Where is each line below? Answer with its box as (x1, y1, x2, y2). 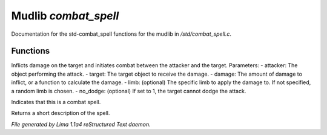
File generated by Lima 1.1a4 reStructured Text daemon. (11, 120, 151, 128)
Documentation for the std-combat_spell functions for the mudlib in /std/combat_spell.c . (11, 30, 232, 38)
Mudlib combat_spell (11, 9, 119, 22)
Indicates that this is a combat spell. (11, 99, 101, 106)
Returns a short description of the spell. (11, 110, 110, 117)
